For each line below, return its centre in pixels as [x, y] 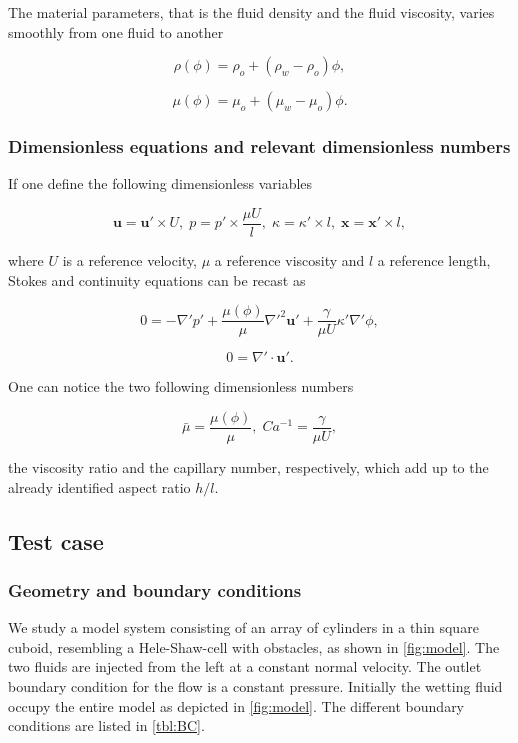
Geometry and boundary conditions [155, 589]
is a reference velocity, [130, 260]
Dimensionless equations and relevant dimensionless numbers [259, 146]
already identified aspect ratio [99, 486]
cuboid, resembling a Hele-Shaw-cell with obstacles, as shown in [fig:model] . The [254, 646]
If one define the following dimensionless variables [160, 183]
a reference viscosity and [289, 260]
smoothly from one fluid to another [116, 31]
